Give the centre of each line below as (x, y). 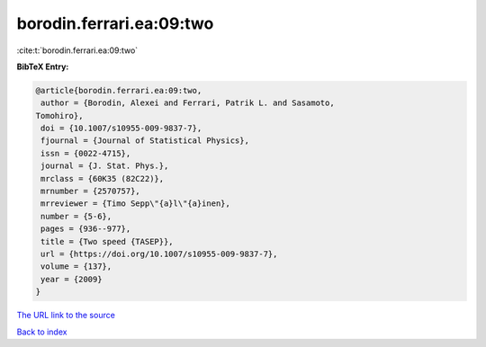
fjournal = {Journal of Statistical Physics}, (145, 141)
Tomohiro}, (59, 116)
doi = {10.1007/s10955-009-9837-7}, (121, 129)
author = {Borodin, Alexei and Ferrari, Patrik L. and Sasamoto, (188, 103)
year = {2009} (72, 279)
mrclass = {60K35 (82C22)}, (103, 178)
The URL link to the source (66, 316)
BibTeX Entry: (43, 67)
